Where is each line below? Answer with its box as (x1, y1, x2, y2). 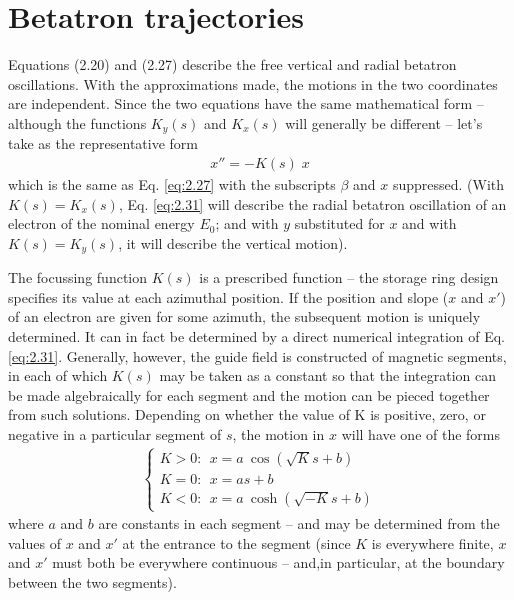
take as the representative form (8, 133, 199, 154)
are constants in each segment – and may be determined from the (98, 513, 500, 534)
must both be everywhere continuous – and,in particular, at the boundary (52, 552, 505, 573)
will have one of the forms (341, 423, 501, 444)
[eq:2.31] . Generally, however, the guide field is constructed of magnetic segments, (8, 345, 507, 366)
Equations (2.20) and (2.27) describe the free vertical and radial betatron (8, 54, 457, 75)
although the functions (8, 112, 147, 133)
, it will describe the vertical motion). (118, 232, 348, 253)
